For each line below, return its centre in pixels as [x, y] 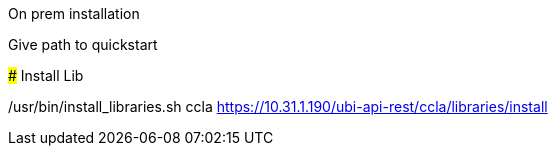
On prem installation [74, 13]
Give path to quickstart [83, 44]
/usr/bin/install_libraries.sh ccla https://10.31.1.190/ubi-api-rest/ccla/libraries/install [278, 106]
